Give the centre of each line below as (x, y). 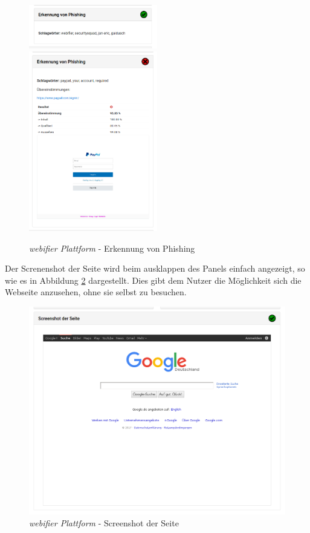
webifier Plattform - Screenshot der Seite (104, 522)
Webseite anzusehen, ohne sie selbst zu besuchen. (96, 292)
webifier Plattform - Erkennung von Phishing (112, 248)
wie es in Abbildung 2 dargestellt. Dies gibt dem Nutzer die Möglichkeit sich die (153, 280)
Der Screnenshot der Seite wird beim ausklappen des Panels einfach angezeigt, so (155, 268)
